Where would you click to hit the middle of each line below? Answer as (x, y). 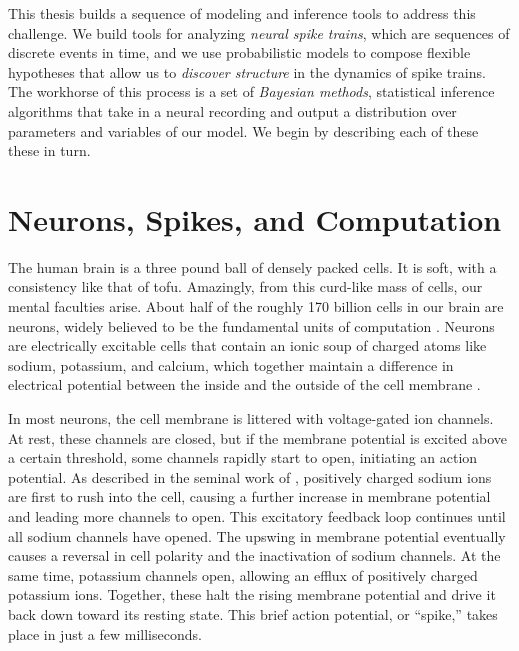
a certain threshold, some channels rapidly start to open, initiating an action (243, 457)
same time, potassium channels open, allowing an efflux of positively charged (243, 574)
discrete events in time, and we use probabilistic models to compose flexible (239, 52)
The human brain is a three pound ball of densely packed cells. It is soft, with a (252, 266)
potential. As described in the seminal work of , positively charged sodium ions (250, 476)
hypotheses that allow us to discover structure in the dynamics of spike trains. (247, 71)
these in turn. (49, 150)
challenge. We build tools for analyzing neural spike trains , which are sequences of (259, 32)
